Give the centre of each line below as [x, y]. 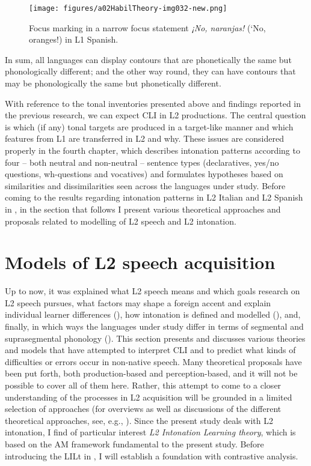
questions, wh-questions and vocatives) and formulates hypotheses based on [144, 174]
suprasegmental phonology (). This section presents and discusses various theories [155, 338]
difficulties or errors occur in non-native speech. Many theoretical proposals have [153, 361]
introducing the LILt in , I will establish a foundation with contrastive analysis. [152, 455]
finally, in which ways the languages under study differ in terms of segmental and [154, 326]
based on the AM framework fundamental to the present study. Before [134, 444]
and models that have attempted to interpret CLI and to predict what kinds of [150, 350]
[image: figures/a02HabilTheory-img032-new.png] [128, 8]
